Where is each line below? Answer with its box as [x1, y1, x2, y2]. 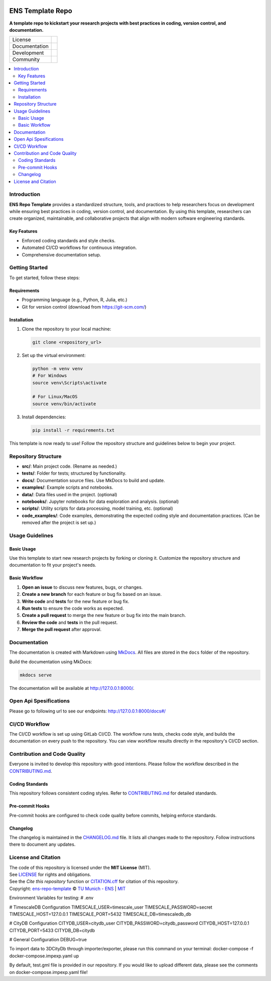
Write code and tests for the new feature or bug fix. [22, 598, 129, 604]
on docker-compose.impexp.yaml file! [9, 969, 88, 975]
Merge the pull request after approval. [22, 627, 102, 633]
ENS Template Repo [9, 7, 72, 15]
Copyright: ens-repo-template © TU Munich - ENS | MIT [9, 885, 126, 891]
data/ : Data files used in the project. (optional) [22, 491, 117, 497]
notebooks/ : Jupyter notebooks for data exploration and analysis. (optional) [22, 498, 179, 504]
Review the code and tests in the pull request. [22, 619, 118, 626]
